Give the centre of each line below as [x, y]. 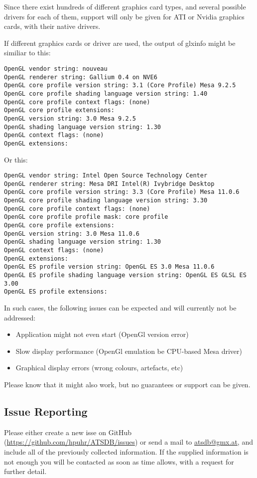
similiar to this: [27, 53]
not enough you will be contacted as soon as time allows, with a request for [119, 461]
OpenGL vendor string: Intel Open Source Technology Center [106, 176]
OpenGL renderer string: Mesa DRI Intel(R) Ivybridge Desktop [109, 184]
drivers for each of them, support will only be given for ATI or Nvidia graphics [124, 16]
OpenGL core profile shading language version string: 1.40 [106, 93]
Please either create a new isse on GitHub [68, 432]
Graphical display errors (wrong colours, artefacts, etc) [99, 368]
